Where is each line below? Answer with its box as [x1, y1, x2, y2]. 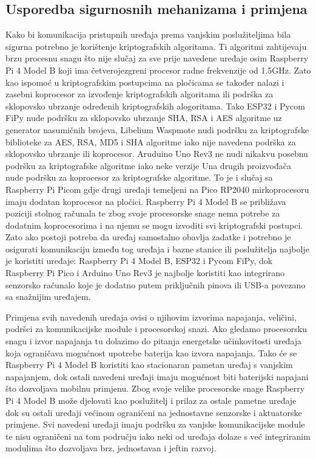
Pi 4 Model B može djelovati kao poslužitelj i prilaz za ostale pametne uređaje [5, 394, 297, 407]
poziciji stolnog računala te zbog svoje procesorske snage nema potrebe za [5, 207, 280, 220]
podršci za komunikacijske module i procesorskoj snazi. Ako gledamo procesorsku [5, 322, 307, 335]
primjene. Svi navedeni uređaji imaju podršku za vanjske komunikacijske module [5, 418, 305, 431]
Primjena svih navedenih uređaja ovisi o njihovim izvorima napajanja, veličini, [5, 310, 297, 323]
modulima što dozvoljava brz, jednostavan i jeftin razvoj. [5, 442, 217, 454]
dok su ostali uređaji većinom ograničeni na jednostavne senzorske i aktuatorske [5, 406, 302, 418]
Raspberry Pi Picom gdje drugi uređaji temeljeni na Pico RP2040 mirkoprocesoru [5, 182, 309, 195]
